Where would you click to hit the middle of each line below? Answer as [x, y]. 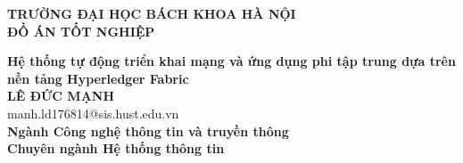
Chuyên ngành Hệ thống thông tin [116, 148]
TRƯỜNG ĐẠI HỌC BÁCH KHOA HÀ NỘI [152, 13]
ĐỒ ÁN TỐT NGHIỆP [81, 31]
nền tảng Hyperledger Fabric [98, 78]
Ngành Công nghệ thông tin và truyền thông [148, 130]
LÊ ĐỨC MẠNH [61, 96]
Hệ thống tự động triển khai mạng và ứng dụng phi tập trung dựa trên [231, 61]
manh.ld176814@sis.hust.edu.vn [93, 113]
